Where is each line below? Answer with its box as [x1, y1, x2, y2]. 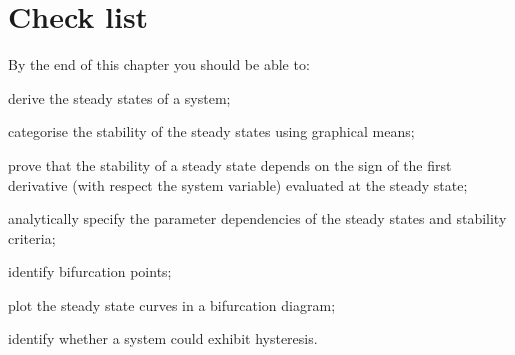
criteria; [8, 227, 56, 248]
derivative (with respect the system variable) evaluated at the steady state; [8, 174, 468, 195]
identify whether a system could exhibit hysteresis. [8, 328, 318, 349]
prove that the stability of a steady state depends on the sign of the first [8, 154, 452, 175]
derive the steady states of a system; [8, 87, 231, 108]
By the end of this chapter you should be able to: [8, 54, 310, 75]
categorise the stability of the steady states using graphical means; [8, 121, 415, 142]
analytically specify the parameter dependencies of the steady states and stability [8, 208, 507, 229]
